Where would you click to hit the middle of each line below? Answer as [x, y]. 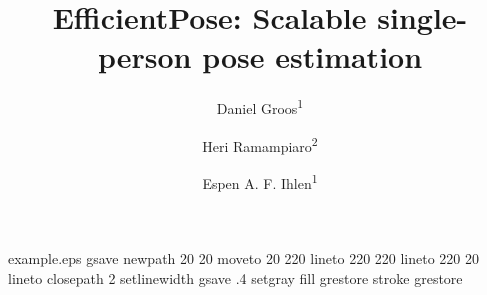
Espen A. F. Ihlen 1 [260, 181]
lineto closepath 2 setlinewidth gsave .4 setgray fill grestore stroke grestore [235, 277]
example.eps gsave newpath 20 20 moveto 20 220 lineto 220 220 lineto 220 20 [244, 258]
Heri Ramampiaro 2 [260, 144]
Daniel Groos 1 [260, 106]
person [144, 56]
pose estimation [312, 56]
